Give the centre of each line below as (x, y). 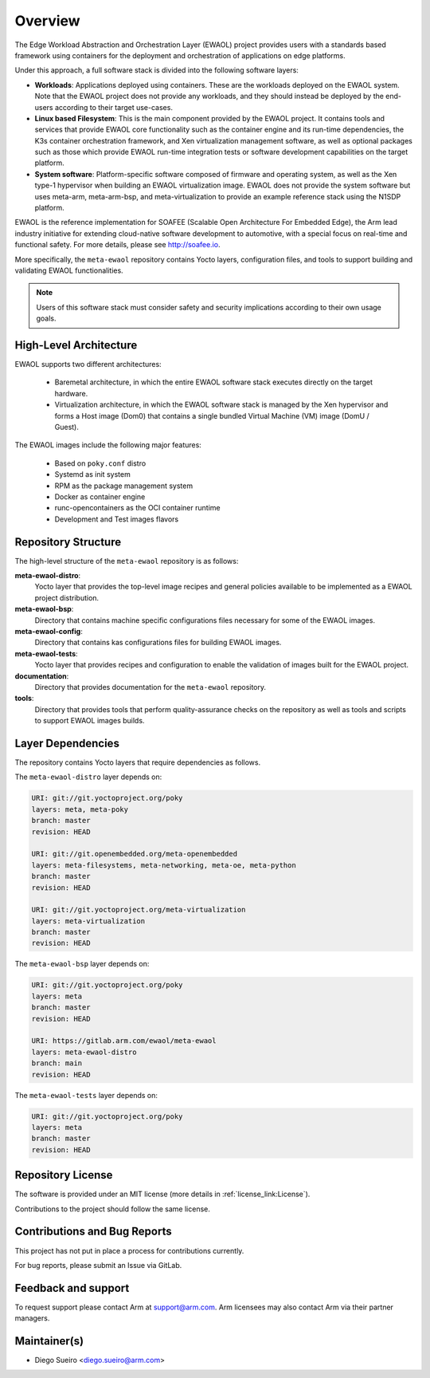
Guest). (66, 427)
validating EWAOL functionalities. (69, 270)
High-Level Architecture (76, 345)
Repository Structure (68, 542)
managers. (32, 1318)
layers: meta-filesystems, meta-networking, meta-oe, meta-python (164, 865)
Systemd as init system (92, 474)
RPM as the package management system (124, 486)
